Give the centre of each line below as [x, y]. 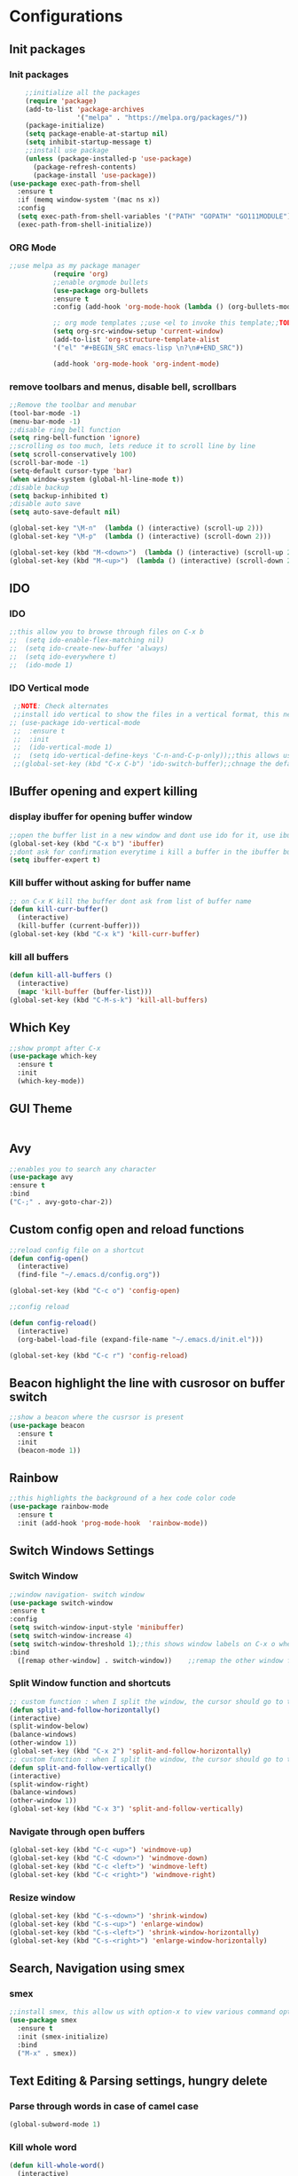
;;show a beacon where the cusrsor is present [97, 1417]
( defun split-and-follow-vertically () [81, 1768]
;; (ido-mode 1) [41, 665]
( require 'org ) [81, 274]
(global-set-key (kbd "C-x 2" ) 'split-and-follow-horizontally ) [130, 1751]
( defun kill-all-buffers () [61, 975]
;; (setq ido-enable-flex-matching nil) [87, 641]
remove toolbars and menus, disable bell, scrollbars [123, 386]
